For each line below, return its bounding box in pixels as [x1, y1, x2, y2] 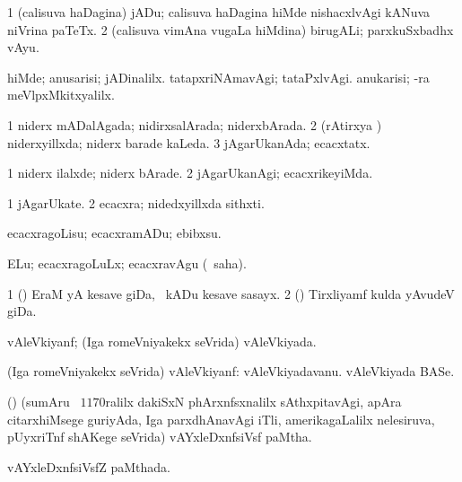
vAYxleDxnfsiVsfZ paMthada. [7, 457, 171, 476]
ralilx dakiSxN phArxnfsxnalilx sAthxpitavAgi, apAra [105, 391, 402, 410]
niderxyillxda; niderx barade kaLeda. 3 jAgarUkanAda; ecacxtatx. [7, 133, 370, 152]
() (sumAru [7, 391, 70, 410]
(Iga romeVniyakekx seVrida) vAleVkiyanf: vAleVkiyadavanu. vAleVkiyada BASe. [7, 362, 455, 381]
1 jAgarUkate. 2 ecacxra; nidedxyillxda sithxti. [7, 193, 265, 212]
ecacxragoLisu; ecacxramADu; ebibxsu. [7, 223, 222, 242]
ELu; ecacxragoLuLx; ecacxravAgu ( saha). [7, 253, 247, 272]
